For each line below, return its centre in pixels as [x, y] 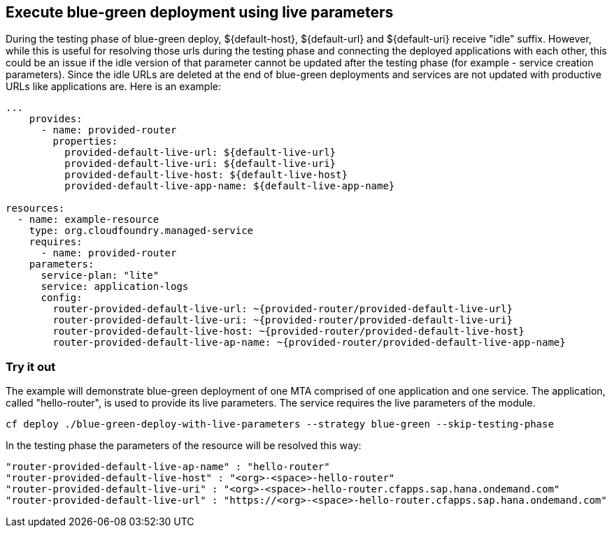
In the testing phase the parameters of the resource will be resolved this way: [184, 446]
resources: [35, 209]
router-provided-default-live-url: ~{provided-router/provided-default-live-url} [283, 309]
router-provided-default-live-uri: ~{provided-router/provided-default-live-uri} [283, 320]
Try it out [31, 366]
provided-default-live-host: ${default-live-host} [206, 175]
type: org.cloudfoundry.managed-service [141, 231]
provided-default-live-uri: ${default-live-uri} [200, 164]
